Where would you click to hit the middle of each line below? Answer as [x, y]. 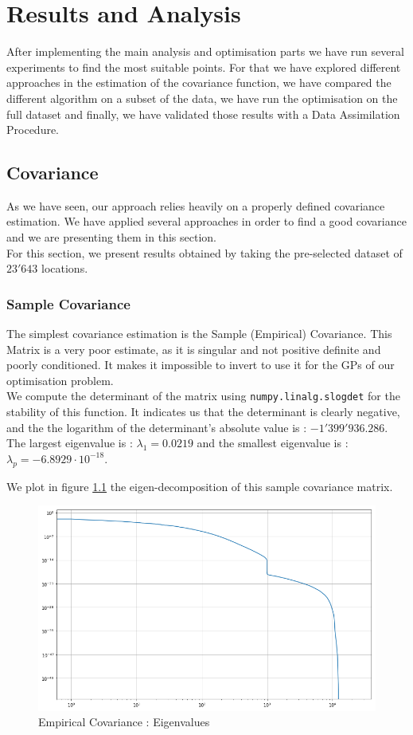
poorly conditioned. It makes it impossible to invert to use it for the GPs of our [201, 365]
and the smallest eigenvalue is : [273, 443]
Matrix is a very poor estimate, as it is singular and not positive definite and [194, 349]
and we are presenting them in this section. [111, 237]
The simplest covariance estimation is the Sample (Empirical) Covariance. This [199, 334]
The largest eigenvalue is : [70, 443]
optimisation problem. [60, 380]
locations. [65, 268]
